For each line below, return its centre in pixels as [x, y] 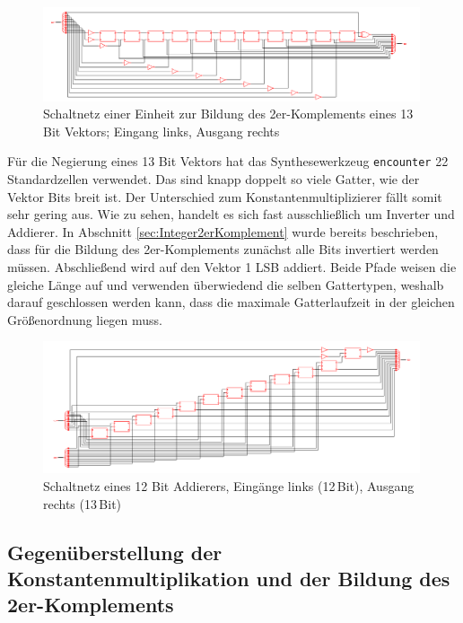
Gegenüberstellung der [115, 552]
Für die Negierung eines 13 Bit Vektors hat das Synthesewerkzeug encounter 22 [228, 161]
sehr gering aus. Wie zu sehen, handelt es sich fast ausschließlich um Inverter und [231, 214]
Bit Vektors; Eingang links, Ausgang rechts [162, 131]
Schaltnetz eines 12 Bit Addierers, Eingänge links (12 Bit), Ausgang [229, 486]
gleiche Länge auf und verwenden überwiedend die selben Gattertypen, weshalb [226, 284]
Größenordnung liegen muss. [85, 319]
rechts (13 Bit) [83, 503]
